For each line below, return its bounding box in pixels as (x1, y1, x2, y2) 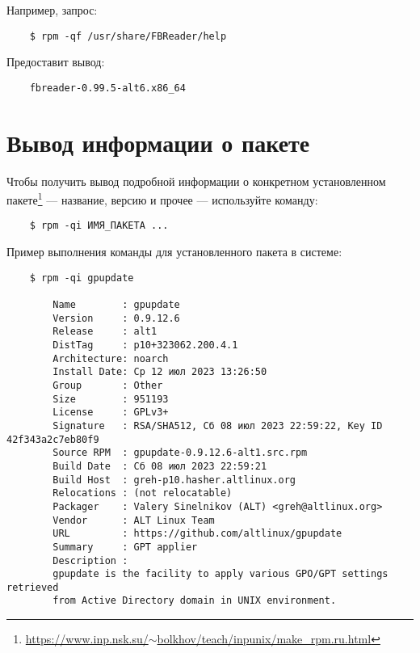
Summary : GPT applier (52, 541, 198, 553)
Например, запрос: (6, 2, 98, 18)
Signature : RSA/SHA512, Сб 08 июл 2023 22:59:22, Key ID (52, 419, 383, 432)
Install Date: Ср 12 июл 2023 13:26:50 (52, 366, 267, 378)
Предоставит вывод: (6, 53, 105, 70)
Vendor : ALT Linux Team (52, 514, 215, 526)
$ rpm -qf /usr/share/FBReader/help (29, 30, 227, 42)
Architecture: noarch (52, 352, 169, 364)
